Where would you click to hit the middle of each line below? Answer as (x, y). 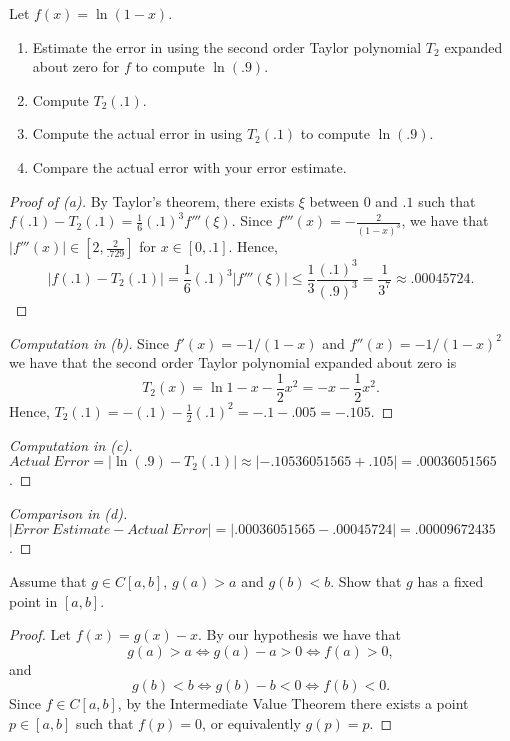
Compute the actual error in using (137, 133)
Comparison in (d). (68, 512)
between (334, 200)
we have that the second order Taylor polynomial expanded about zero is (233, 362)
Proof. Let (40, 634)
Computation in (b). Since (89, 342)
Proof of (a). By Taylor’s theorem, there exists (152, 200)
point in (33, 600)
